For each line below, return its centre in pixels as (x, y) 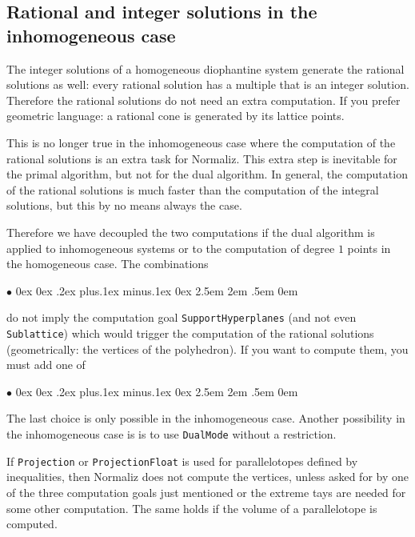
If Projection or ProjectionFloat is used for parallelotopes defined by (182, 461)
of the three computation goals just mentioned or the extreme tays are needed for (206, 492)
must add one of (46, 365)
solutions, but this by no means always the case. (124, 205)
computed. (32, 524)
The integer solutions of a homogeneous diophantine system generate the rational (206, 68)
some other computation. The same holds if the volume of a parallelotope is (192, 508)
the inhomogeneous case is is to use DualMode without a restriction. (172, 434)
